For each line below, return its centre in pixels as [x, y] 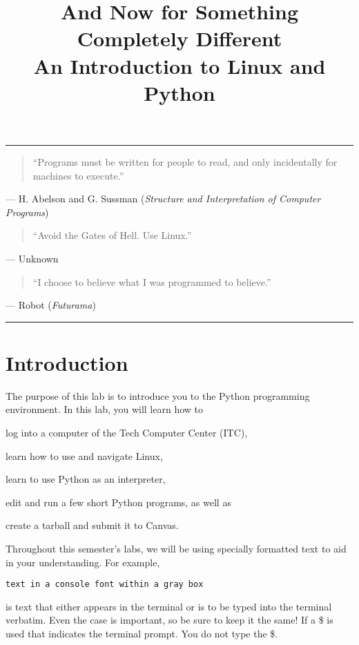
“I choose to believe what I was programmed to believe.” [152, 281]
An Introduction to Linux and [179, 65]
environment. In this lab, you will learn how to [105, 409]
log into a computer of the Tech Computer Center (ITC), [127, 432]
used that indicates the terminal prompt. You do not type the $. [142, 633]
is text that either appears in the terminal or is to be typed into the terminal [169, 606]
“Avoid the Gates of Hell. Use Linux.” [112, 235]
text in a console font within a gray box [105, 585]
